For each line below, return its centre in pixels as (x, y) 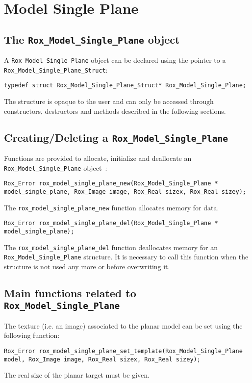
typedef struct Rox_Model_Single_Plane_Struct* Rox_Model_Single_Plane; (125, 86)
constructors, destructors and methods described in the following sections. (115, 111)
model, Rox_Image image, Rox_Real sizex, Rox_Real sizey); (102, 359)
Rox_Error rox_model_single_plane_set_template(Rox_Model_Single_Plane (123, 351)
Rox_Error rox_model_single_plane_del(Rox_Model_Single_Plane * (111, 223)
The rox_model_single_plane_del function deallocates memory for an (111, 247)
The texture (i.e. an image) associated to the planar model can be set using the (123, 325)
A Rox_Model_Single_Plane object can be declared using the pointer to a (115, 60)
